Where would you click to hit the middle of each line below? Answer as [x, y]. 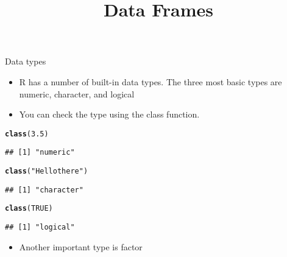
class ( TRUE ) [29, 209]
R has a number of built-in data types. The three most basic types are [151, 81]
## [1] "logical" [40, 227]
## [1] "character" [44, 190]
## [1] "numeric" [40, 153]
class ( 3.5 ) [27, 134]
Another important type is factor [81, 246]
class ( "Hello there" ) [47, 171]
